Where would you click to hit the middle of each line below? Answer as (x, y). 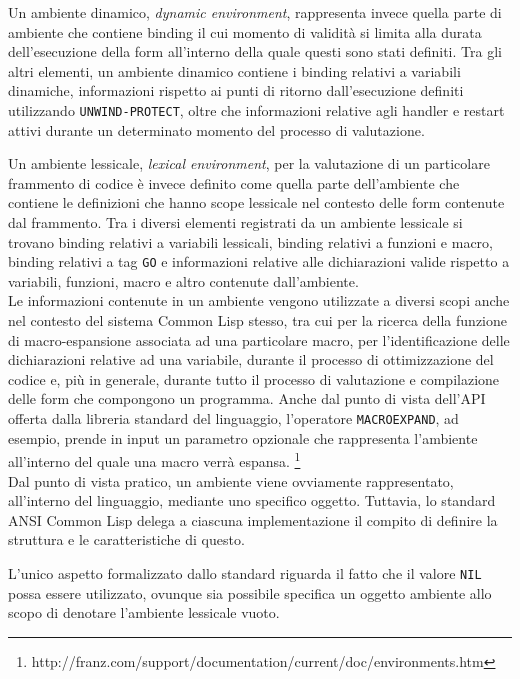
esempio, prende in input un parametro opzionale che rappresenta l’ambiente (243, 437)
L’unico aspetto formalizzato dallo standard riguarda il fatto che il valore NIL (245, 572)
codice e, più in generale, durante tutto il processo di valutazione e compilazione (254, 378)
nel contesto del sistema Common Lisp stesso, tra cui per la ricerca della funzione (257, 320)
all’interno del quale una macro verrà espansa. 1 (154, 459)
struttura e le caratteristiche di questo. (126, 539)
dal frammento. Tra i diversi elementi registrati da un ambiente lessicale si (235, 222)
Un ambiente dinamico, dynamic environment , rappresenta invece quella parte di (255, 12)
